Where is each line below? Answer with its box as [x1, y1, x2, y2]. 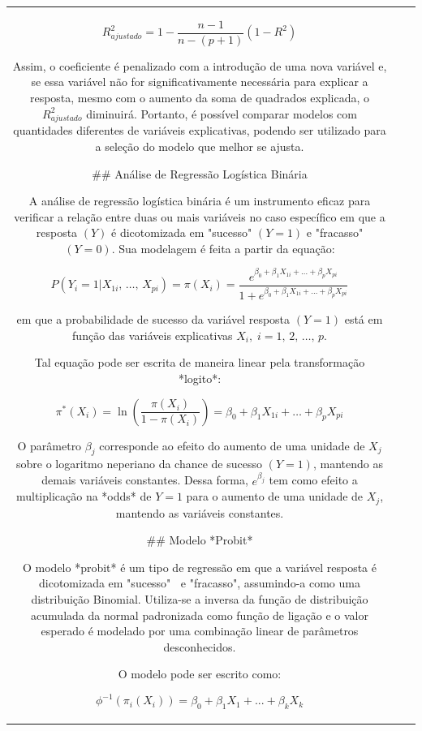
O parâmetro [17, 436, 82, 454]
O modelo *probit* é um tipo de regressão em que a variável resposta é [22, 558, 377, 575]
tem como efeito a [269, 471, 358, 488]
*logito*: [178, 370, 222, 387]
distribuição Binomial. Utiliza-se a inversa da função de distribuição [31, 590, 368, 607]
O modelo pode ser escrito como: [118, 665, 282, 682]
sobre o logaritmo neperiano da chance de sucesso [16, 455, 262, 472]
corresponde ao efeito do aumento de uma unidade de [99, 436, 365, 454]
